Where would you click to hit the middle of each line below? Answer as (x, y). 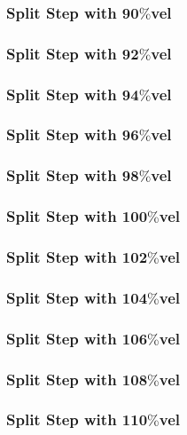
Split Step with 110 (77, 419)
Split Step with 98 (73, 175)
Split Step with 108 (77, 379)
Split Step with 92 (73, 53)
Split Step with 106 (77, 338)
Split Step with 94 (73, 94)
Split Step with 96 (73, 134)
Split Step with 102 (77, 256)
